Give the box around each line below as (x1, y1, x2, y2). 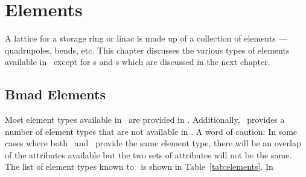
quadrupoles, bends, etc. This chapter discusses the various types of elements (5, 43, 290, 56)
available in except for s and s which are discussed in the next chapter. (5, 55, 270, 68)
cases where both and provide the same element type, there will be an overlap (5, 137, 301, 149)
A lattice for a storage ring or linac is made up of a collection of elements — (5, 32, 287, 45)
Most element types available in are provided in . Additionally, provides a (5, 113, 285, 126)
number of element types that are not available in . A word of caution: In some (5, 125, 298, 137)
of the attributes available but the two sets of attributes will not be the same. (5, 148, 292, 161)
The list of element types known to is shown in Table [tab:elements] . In (5, 160, 273, 173)
